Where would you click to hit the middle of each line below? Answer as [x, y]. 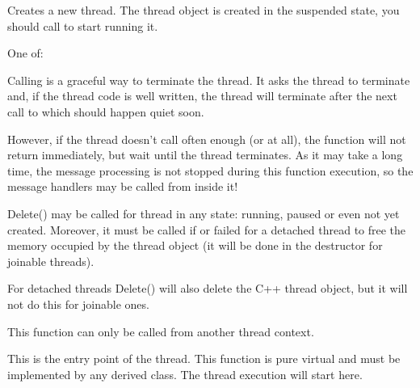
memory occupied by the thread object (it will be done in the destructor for [195, 245]
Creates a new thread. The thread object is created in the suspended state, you [204, 10]
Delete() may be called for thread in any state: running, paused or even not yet [204, 213]
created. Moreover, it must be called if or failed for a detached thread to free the [207, 229]
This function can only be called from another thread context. [161, 331]
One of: [25, 53]
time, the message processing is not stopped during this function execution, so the [210, 170]
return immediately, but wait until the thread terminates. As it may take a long [205, 155]
